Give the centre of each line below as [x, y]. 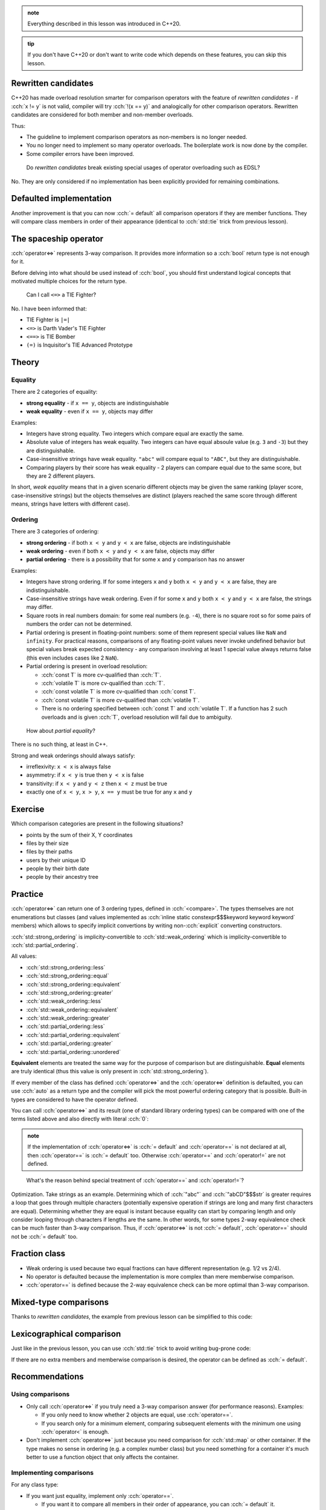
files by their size [47, 843]
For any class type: [35, 1485]
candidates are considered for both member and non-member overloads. [102, 115]
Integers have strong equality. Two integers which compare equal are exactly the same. [135, 434]
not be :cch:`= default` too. [44, 1236]
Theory [25, 362]
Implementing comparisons [52, 1473]
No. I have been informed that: [49, 309]
